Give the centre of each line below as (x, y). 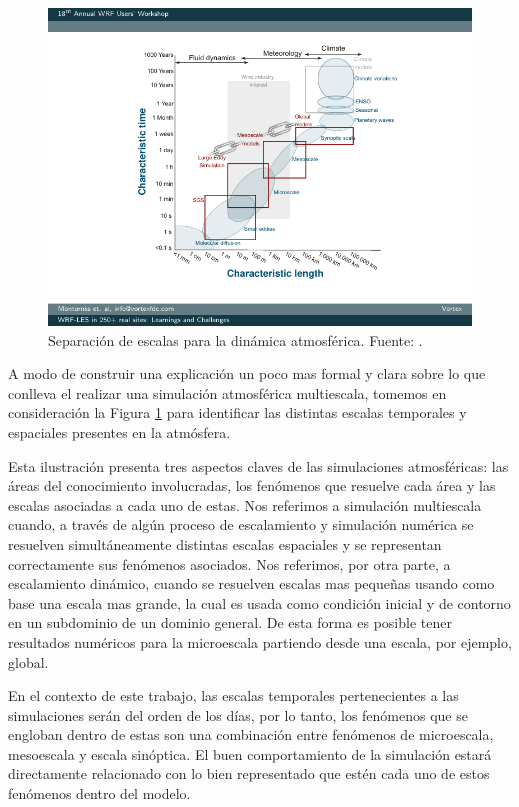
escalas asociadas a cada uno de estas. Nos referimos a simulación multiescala (245, 504)
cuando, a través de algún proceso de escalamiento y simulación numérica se (241, 524)
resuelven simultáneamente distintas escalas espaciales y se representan (225, 543)
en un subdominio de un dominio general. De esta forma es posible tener (230, 622)
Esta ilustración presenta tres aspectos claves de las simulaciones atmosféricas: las (258, 465)
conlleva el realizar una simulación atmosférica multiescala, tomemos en (227, 392)
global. (28, 661)
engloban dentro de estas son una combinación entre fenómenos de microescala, (251, 734)
